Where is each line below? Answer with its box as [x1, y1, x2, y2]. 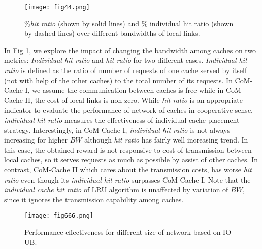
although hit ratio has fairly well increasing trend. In [84, 134, 248, 145]
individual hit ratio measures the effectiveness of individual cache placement [4, 115, 240, 125]
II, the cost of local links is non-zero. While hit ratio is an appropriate [25, 94, 243, 105]
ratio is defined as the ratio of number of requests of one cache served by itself [4, 65, 247, 76]
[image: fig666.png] [24, 212, 94, 220]
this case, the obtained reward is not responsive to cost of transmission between [4, 144, 252, 155]
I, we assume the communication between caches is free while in [25, 85, 224, 95]
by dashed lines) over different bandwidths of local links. [24, 28, 200, 39]
